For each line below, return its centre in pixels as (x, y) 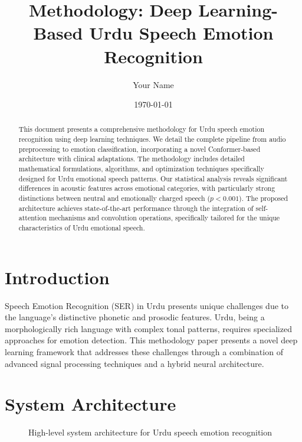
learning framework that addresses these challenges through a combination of (144, 352)
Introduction (57, 277)
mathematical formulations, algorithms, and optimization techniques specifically (141, 169)
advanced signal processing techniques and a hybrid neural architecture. (134, 363)
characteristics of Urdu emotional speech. (82, 228)
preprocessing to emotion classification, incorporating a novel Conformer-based (139, 149)
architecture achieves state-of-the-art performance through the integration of (136, 208)
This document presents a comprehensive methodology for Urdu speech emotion (142, 129)
